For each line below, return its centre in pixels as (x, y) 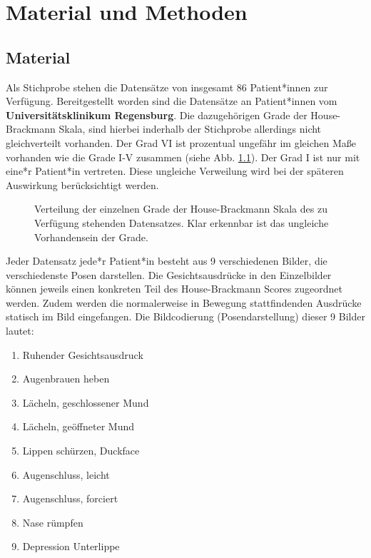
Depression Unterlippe (71, 546)
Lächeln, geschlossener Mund (86, 402)
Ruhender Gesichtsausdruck (83, 354)
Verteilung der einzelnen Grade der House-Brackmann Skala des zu (181, 209)
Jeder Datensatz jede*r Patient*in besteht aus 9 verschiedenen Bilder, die (167, 261)
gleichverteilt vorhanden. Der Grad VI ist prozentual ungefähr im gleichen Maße (181, 142)
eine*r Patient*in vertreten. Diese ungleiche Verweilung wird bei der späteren (175, 171)
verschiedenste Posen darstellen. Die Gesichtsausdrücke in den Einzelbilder (169, 274)
